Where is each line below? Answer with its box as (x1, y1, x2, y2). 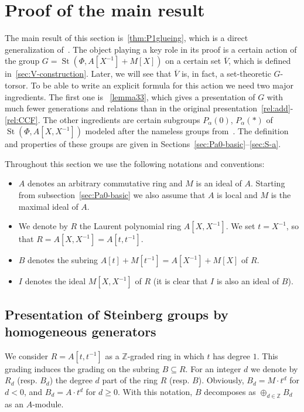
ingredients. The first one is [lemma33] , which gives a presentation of (5, 90, 255, 103)
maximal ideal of (18, 200, 78, 212)
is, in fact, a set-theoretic (181, 67, 271, 80)
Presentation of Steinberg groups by (5, 305, 228, 323)
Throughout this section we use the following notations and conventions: (5, 157, 265, 169)
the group (5, 55, 40, 67)
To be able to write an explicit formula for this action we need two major (30, 79, 294, 91)
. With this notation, (117, 386, 193, 398)
